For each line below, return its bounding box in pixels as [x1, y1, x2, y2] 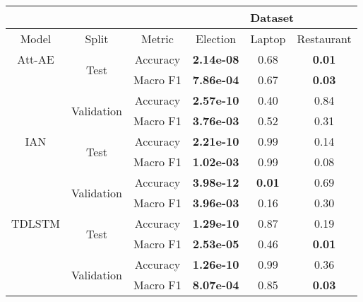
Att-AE [17, 51, 54, 67]
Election [196, 30, 237, 47]
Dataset [250, 9, 294, 25]
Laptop [250, 30, 286, 47]
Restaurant [297, 30, 352, 47]
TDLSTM [11, 215, 60, 231]
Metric [141, 30, 174, 47]
